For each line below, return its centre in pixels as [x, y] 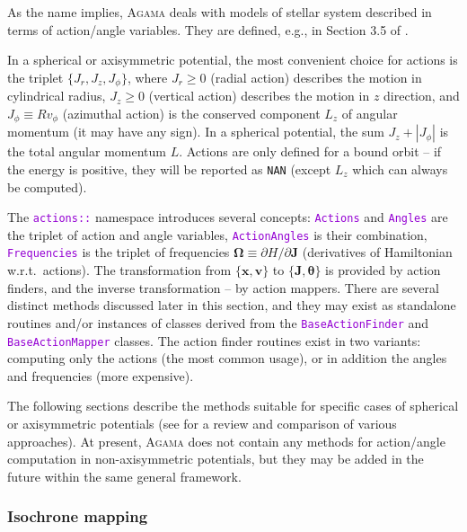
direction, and [422, 96]
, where [147, 77]
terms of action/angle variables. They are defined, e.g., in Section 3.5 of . [208, 29]
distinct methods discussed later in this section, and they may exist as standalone [232, 305]
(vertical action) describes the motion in [259, 96]
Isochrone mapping [78, 516]
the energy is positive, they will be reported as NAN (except [169, 168]
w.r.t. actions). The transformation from [119, 270]
